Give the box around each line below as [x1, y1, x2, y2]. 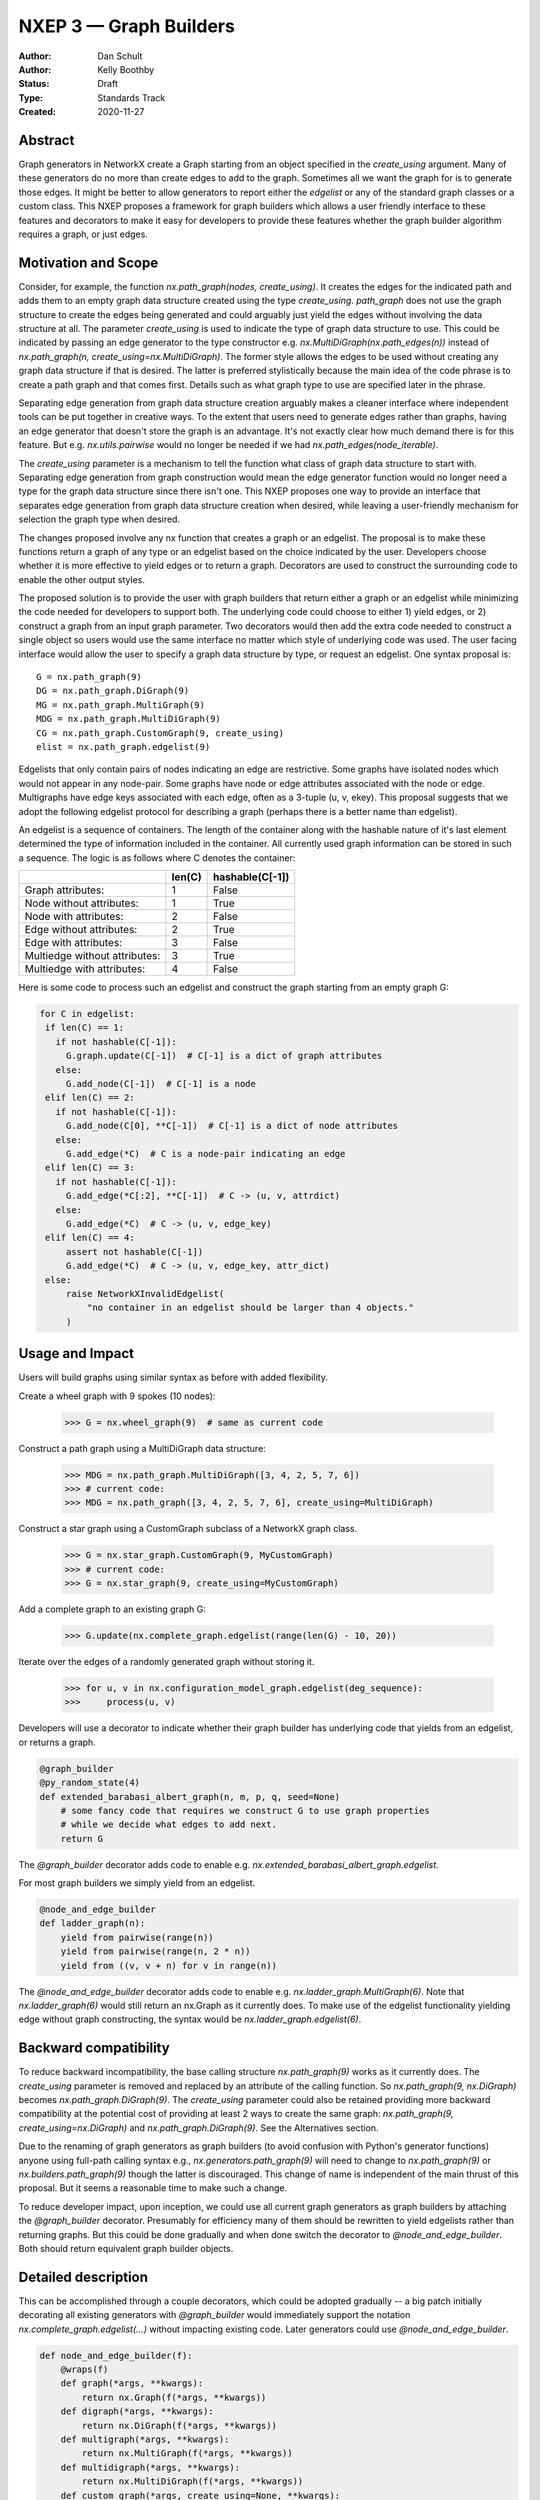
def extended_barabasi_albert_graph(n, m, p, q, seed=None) [39, 1791, 341, 1802]
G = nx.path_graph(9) [36, 671, 142, 683]
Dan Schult [97, 50, 143, 62]
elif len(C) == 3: [45, 1162, 135, 1174]
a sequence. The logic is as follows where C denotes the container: [18, 851, 296, 864]
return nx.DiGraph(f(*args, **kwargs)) [81, 2420, 277, 2431]
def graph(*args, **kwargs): [60, 2378, 204, 2389]
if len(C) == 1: [45, 1022, 125, 1034]
